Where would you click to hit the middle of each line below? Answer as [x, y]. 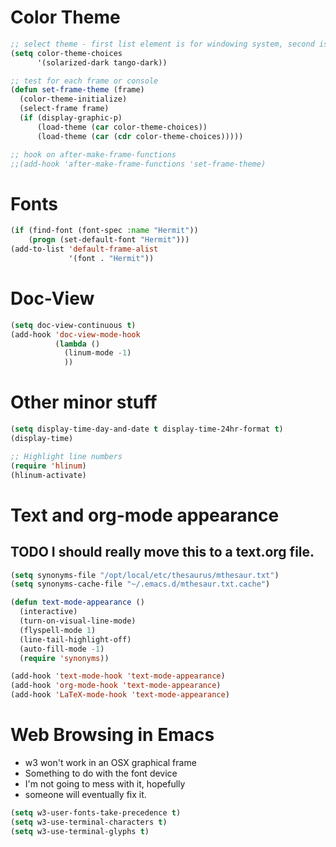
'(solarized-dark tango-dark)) [102, 62]
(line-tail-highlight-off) [75, 639]
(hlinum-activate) [48, 475]
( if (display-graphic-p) [71, 118]
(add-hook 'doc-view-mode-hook [75, 334]
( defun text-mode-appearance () [77, 602]
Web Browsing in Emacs [112, 735]
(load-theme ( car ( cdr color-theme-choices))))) [140, 136]
